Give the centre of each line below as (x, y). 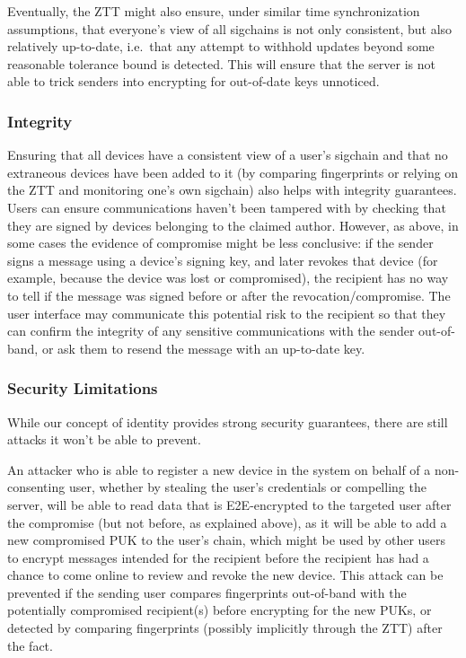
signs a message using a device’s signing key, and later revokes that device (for (223, 260)
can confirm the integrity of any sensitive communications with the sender (211, 331)
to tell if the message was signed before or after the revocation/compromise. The (229, 295)
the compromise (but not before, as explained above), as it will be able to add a (227, 522)
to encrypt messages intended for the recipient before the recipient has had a (218, 557)
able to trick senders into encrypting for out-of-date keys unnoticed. (193, 81)
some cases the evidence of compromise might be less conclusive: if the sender (220, 243)
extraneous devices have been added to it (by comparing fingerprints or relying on (233, 172)
